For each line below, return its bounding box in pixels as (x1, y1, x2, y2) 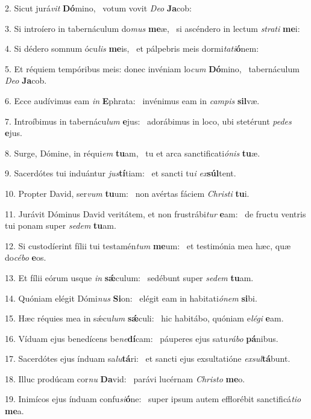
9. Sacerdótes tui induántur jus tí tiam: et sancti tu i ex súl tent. (5, 167, 236, 179)
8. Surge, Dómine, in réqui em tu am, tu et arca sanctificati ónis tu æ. (5, 146, 260, 159)
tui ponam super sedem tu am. (5, 219, 116, 232)
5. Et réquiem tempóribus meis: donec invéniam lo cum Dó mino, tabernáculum (5, 62, 300, 75)
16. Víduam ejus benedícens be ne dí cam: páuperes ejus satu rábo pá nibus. (5, 332, 278, 344)
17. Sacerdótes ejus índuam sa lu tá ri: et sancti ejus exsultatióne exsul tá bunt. (5, 352, 291, 365)
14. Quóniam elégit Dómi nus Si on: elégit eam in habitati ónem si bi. (5, 291, 257, 304)
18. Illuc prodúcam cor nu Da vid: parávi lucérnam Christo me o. (5, 372, 245, 385)
